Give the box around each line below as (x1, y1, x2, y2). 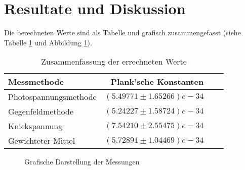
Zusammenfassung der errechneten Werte (41, 55, 187, 68)
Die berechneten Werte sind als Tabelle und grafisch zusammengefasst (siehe (4, 27, 241, 38)
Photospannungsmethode (8, 91, 97, 103)
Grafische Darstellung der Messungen (24, 156, 140, 167)
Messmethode (8, 76, 64, 88)
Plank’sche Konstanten (110, 76, 204, 88)
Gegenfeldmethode (8, 105, 74, 118)
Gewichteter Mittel (8, 135, 75, 147)
